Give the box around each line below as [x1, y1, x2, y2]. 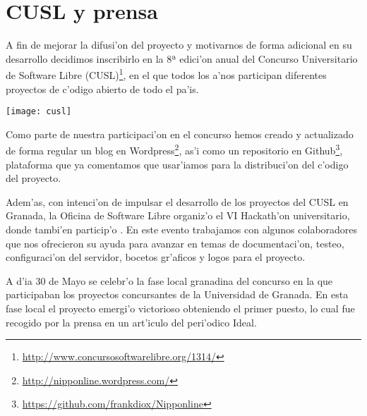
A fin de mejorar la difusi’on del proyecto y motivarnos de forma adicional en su [6, 37, 352, 52]
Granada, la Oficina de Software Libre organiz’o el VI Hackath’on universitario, [6, 208, 350, 223]
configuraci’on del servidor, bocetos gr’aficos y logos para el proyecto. [6, 250, 306, 264]
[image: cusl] [6, 106, 72, 117]
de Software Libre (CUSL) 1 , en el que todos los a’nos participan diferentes [6, 66, 327, 82]
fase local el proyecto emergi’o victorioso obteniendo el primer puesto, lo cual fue [6, 301, 355, 315]
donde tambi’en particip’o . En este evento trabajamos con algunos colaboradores [6, 222, 358, 237]
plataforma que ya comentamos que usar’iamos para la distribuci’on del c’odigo [6, 157, 349, 171]
